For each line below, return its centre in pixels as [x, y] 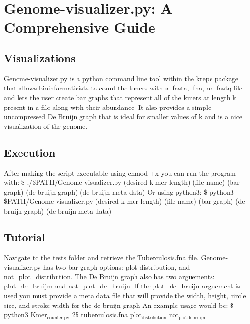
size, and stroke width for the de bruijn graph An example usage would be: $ [119, 305]
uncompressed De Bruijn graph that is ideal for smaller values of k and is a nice [123, 117]
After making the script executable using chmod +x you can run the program [120, 172]
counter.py [58, 317]
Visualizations [40, 58]
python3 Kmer [26, 315]
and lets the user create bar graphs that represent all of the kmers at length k [120, 97]
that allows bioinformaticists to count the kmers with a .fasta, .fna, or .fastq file [123, 88]
